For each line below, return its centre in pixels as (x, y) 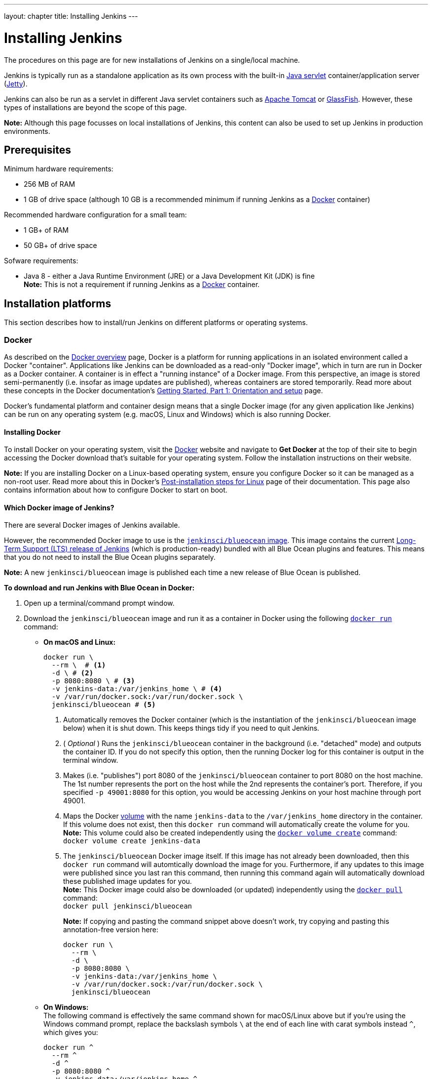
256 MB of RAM (50, 184)
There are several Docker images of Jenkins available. (92, 525)
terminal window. (91, 760)
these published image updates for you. (128, 881)
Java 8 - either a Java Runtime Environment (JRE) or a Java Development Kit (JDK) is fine (169, 276)
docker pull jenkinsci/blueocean (128, 906)
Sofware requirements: (41, 261)
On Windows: (66, 1007)
